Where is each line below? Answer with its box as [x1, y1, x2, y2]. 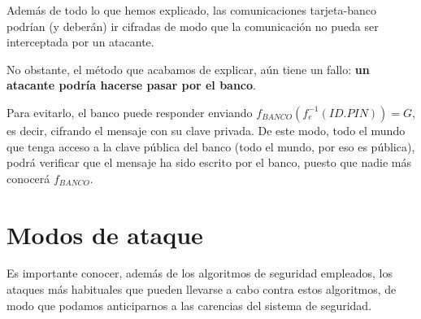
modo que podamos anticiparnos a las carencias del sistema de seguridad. [7, 296, 372, 313]
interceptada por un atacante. [7, 33, 154, 50]
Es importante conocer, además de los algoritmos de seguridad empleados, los [7, 264, 393, 282]
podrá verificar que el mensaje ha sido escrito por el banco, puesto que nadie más [7, 154, 411, 171]
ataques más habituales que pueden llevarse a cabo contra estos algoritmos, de [7, 281, 397, 298]
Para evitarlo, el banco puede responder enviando [7, 103, 253, 120]
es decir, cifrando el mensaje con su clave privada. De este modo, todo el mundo [7, 121, 406, 138]
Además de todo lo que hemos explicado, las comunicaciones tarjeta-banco [7, 2, 376, 18]
